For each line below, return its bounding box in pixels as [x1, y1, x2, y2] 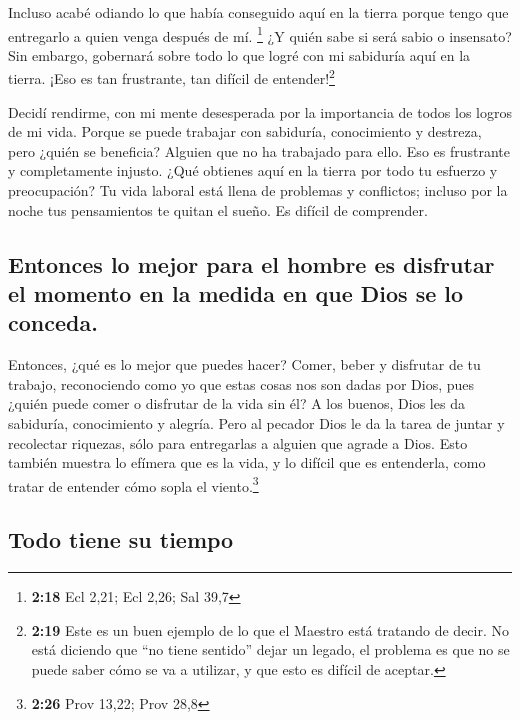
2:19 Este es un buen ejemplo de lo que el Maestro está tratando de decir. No [31, 619, 509, 640]
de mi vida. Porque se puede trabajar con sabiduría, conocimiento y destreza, [8, 121, 482, 142]
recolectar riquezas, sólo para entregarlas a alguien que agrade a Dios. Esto [8, 432, 468, 453]
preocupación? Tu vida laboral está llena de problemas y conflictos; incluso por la [8, 180, 508, 201]
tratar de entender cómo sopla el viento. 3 [8, 472, 259, 496]
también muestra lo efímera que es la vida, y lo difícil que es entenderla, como [8, 452, 486, 473]
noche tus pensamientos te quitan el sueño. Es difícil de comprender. [8, 199, 428, 220]
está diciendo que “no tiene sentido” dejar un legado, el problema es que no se [31, 639, 510, 660]
